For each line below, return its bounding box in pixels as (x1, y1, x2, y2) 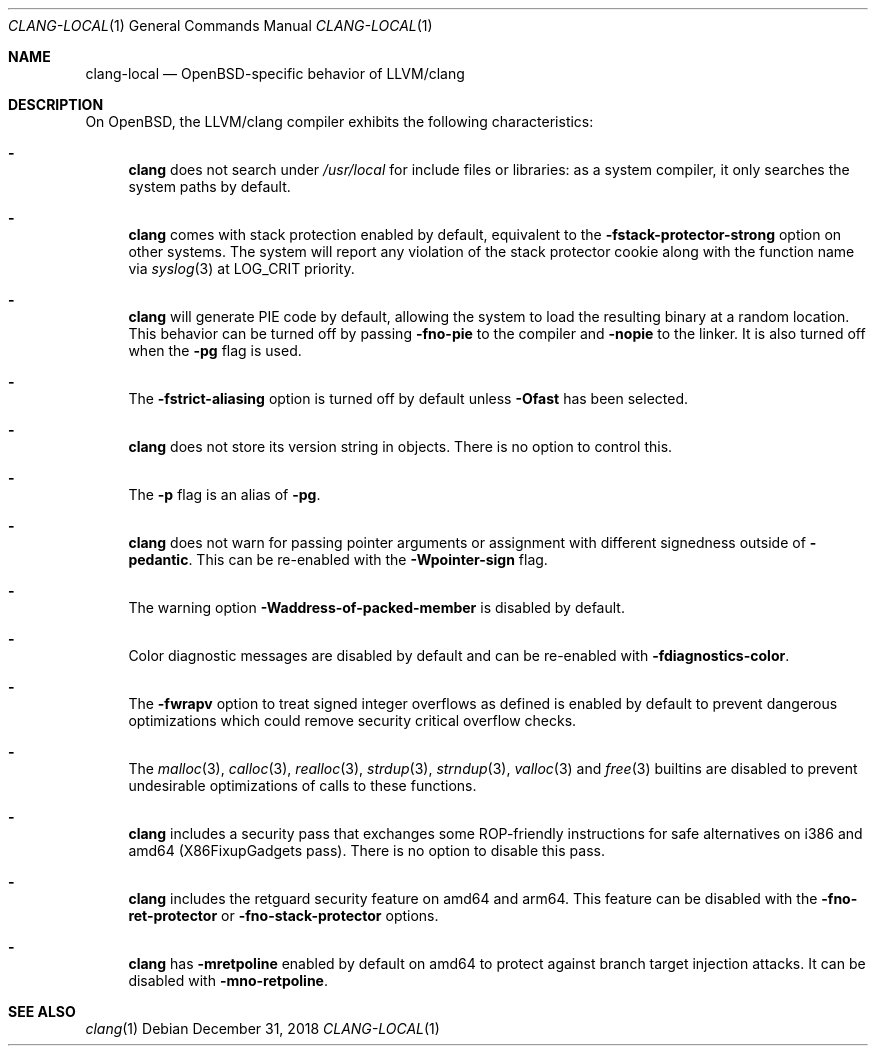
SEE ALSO (8, 1003, 76, 1020)
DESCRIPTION (8, 96, 104, 113)
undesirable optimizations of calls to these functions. (128, 777, 477, 794)
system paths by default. (128, 178, 291, 195)
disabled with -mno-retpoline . (128, 972, 328, 989)
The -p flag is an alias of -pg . (128, 486, 321, 503)
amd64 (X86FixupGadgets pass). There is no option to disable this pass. (128, 842, 605, 859)
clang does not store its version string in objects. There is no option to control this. (128, 438, 673, 455)
